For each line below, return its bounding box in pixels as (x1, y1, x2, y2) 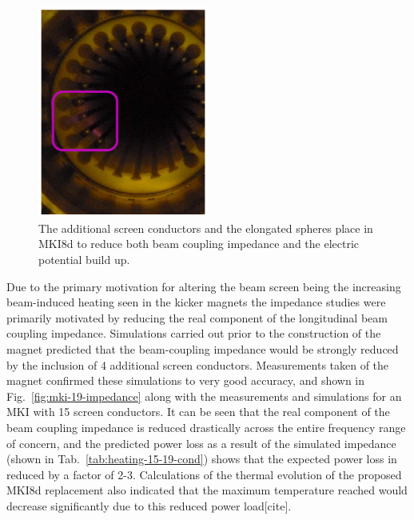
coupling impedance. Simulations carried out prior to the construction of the (6, 325, 381, 342)
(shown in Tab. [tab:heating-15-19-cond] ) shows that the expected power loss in (6, 450, 397, 467)
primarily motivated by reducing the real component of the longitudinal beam (6, 309, 388, 326)
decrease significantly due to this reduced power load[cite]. (6, 497, 292, 514)
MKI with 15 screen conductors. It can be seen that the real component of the (6, 403, 390, 420)
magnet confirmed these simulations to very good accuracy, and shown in (6, 372, 365, 389)
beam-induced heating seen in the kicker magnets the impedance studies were (6, 294, 386, 310)
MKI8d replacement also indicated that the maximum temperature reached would (6, 482, 408, 498)
